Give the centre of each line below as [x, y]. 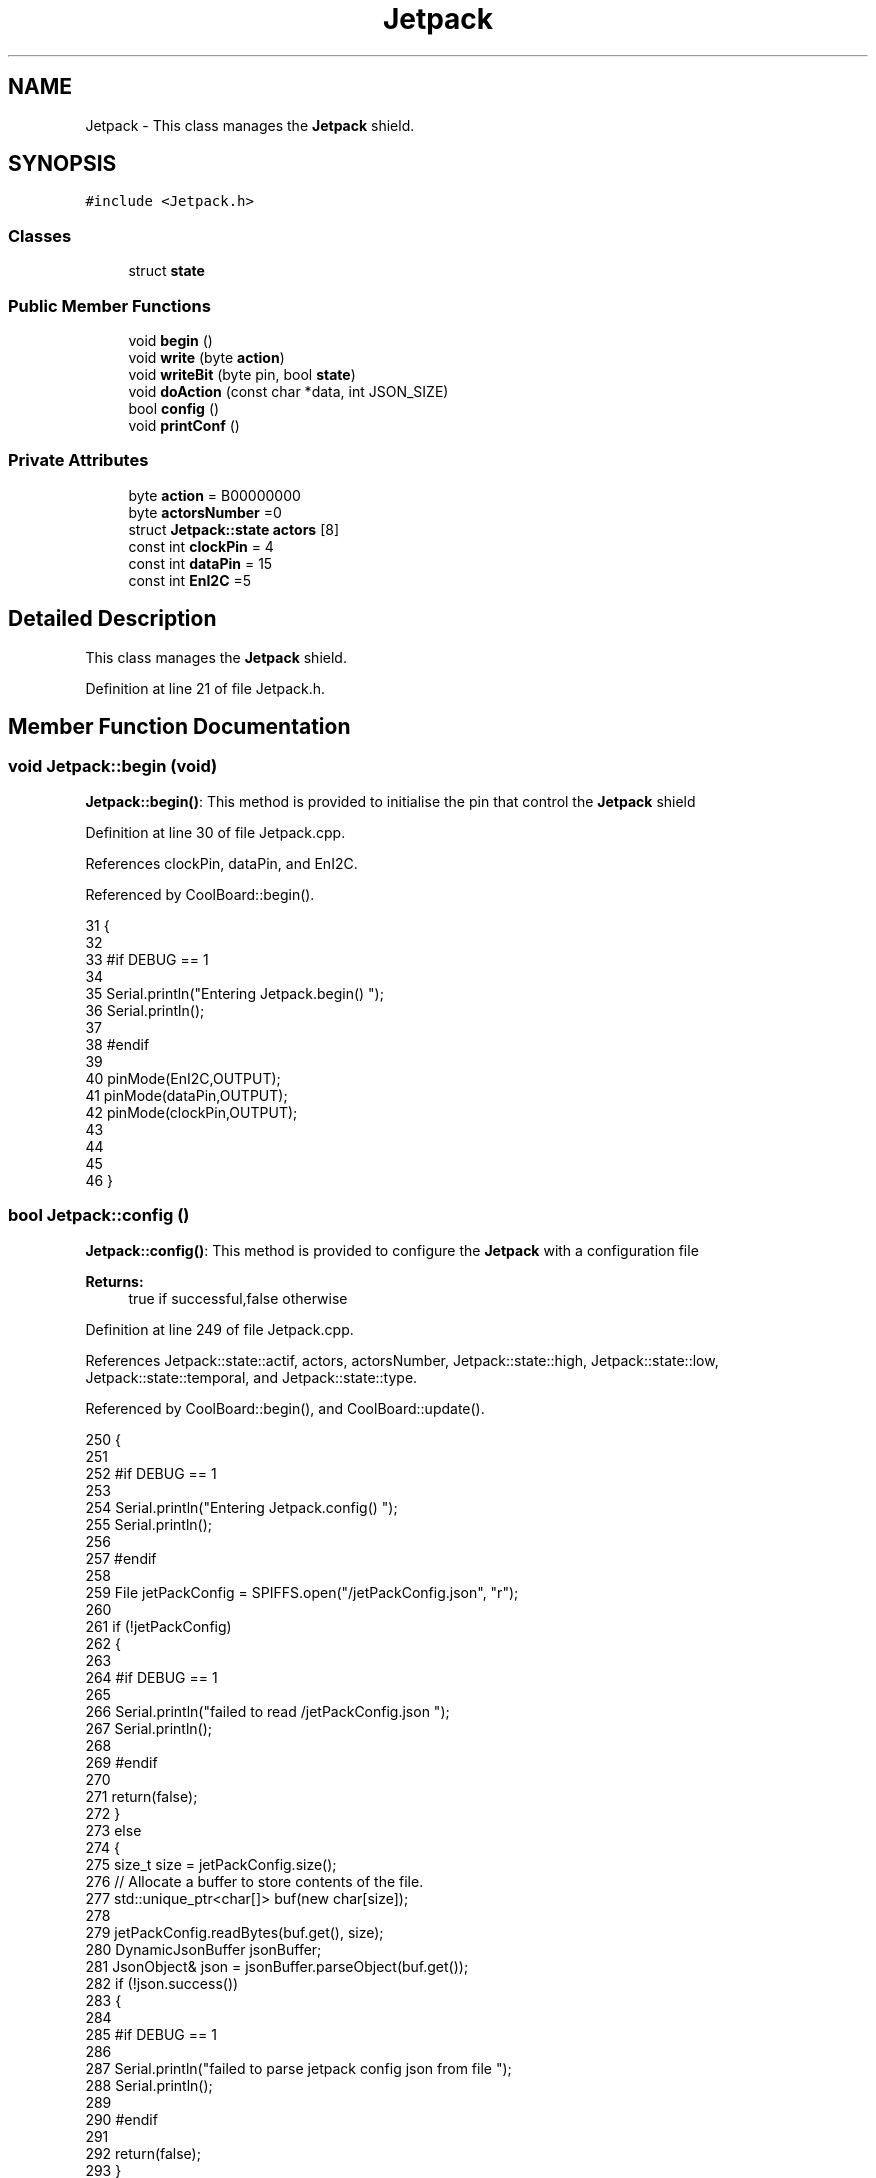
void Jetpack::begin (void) [113, 766]
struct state [166, 271]
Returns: [114, 1281]
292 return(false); [143, 2153]
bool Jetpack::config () [99, 1215]
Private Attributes [78, 460]
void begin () [170, 340]
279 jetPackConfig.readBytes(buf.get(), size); [234, 1932]
